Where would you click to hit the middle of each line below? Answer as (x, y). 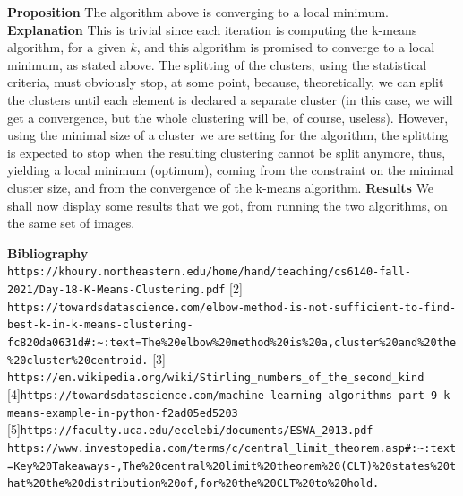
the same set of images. (71, 223)
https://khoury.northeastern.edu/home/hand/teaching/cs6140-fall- (210, 272)
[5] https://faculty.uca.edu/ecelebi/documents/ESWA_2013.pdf (190, 429)
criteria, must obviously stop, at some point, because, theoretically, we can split (226, 82)
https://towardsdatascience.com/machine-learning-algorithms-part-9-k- (238, 395)
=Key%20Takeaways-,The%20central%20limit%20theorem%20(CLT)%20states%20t (232, 466)
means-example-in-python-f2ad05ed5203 (123, 413)
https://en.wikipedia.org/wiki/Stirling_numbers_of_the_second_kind (216, 378)
